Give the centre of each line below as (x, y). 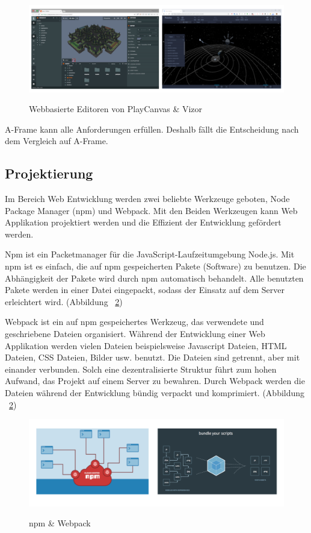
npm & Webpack (60, 523)
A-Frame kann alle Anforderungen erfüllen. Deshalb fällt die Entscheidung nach (152, 129)
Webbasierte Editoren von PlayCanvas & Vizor (116, 109)
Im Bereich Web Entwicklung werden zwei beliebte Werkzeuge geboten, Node (147, 199)
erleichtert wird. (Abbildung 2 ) (64, 301)
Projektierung (49, 173)
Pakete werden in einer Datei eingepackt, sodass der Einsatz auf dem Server (145, 290)
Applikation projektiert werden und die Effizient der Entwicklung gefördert (143, 222)
